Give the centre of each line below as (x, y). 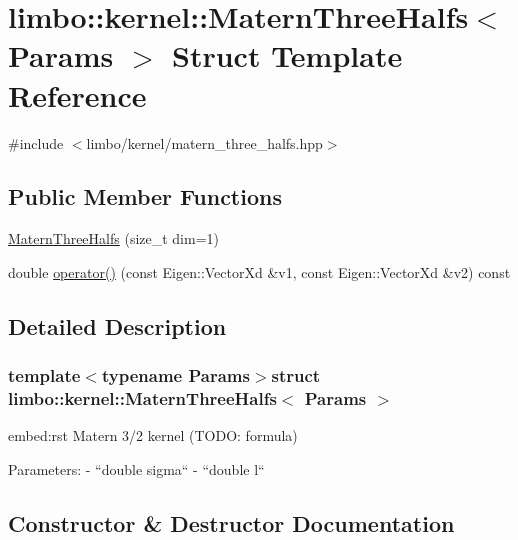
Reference (77, 94)
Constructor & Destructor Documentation (231, 522)
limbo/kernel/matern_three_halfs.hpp (204, 142)
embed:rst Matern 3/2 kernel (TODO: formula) (153, 435)
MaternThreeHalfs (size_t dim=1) (114, 238)
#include (36, 142)
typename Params (175, 375)
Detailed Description (117, 325)
